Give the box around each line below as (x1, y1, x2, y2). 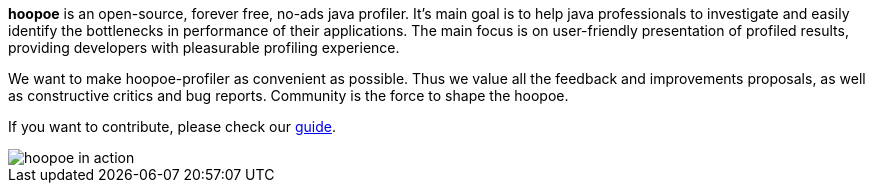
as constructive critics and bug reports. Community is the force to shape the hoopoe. (8, 87, 569, 104)
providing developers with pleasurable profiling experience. (8, 39, 400, 56)
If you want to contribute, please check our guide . (8, 118, 337, 135)
